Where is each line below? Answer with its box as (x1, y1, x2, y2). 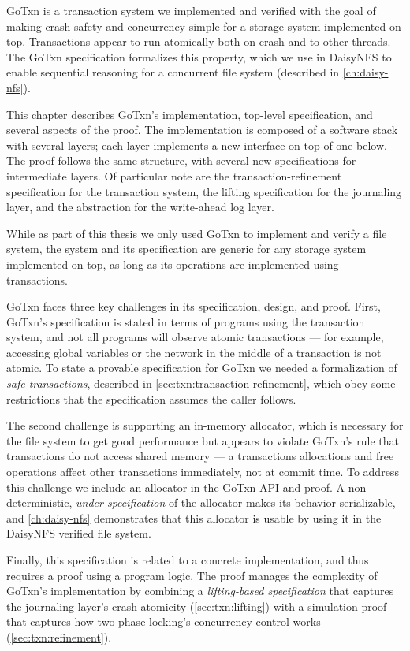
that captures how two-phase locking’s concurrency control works (6, 613, 321, 630)
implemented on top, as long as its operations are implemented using (6, 255, 339, 272)
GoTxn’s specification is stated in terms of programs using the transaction (6, 313, 365, 329)
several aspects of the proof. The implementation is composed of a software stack (6, 121, 398, 138)
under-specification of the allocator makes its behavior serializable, (76, 494, 396, 511)
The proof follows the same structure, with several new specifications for (6, 152, 356, 169)
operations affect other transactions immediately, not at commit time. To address (6, 463, 399, 480)
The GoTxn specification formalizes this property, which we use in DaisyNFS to (6, 48, 392, 65)
